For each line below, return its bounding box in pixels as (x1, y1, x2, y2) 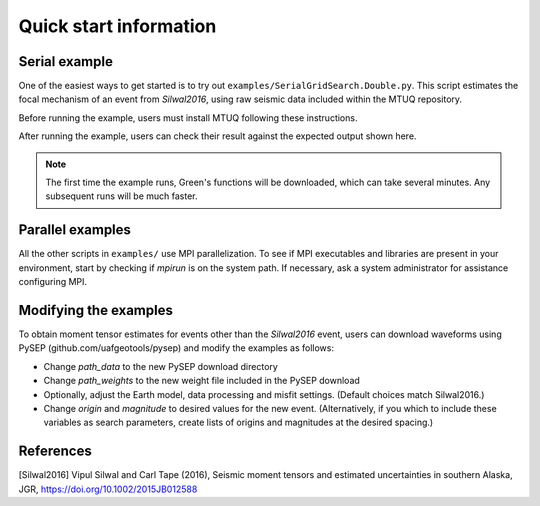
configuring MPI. (18, 276, 88, 288)
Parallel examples (18, 221, 132, 239)
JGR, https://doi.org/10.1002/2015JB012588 (18, 483, 198, 495)
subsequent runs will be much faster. (45, 190, 198, 202)
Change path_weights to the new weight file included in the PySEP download (43, 375, 360, 387)
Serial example (18, 53, 114, 70)
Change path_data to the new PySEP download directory (43, 360, 279, 372)
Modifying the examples (18, 301, 174, 319)
